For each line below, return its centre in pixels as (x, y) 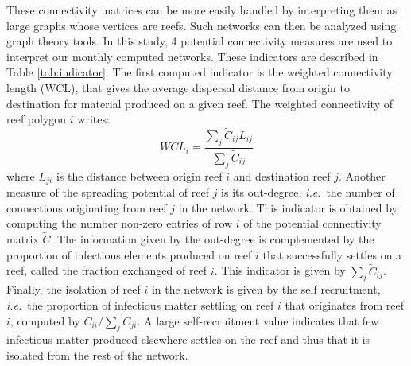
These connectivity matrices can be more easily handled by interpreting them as (202, 10)
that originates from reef (344, 304)
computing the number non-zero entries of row (120, 223)
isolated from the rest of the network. (97, 354)
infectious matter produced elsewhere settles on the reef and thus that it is (188, 339)
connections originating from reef (87, 207)
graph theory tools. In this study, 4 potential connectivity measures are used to (200, 41)
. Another (362, 175)
